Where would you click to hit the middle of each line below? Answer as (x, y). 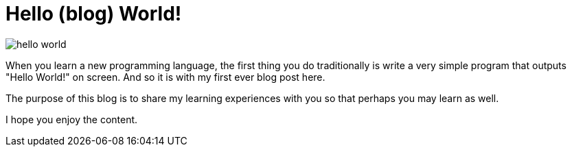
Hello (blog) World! (94, 14)
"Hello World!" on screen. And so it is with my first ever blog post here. (165, 77)
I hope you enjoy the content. (72, 119)
